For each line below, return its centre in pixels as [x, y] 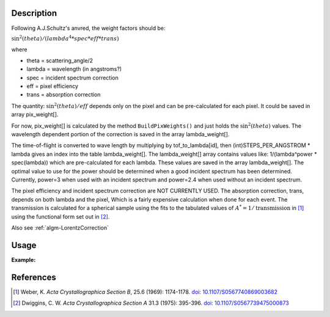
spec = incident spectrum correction [73, 78]
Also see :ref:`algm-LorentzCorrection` [60, 228]
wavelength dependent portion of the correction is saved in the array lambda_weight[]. [120, 134]
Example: [24, 260]
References [34, 277]
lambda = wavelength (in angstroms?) [74, 69]
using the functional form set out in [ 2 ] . [61, 216]
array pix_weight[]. [35, 115]
